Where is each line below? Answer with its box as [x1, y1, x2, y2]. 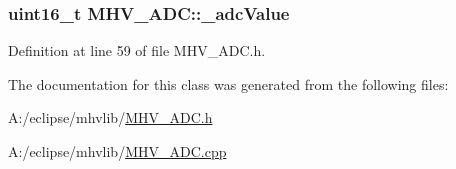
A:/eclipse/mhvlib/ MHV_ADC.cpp [8, 141, 227, 161]
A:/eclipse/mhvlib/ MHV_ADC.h [8, 107, 213, 128]
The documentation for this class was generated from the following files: [8, 73, 449, 94]
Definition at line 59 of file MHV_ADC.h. [8, 40, 266, 61]
